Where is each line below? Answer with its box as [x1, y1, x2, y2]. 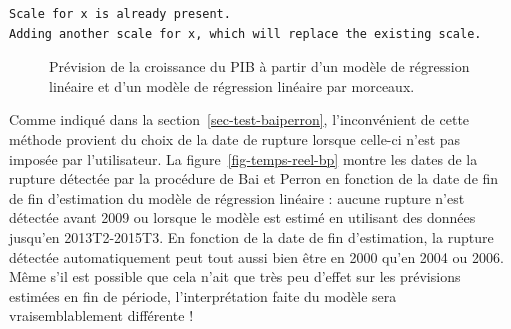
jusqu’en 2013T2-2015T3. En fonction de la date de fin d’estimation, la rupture [9, 226, 494, 247]
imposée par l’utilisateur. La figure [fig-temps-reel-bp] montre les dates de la [9, 148, 478, 169]
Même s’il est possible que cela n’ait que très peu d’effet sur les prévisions [9, 266, 461, 287]
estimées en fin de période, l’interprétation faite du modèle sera [9, 285, 397, 306]
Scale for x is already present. [9, 7, 231, 21]
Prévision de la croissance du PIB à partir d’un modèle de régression [49, 56, 470, 77]
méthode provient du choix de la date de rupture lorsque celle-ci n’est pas [9, 128, 461, 149]
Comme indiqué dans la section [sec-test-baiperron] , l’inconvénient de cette [9, 109, 470, 130]
